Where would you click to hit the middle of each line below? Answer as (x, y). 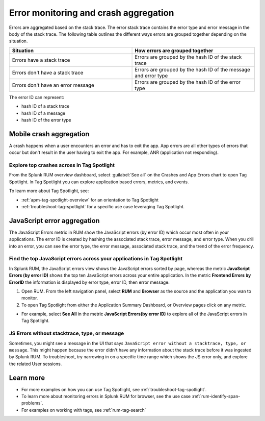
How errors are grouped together (174, 50)
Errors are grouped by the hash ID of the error (188, 82)
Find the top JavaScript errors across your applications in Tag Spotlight (96, 259)
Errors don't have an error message (53, 85)
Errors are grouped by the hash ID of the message (192, 70)
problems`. (32, 403)
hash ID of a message (43, 113)
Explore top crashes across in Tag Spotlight (62, 165)
